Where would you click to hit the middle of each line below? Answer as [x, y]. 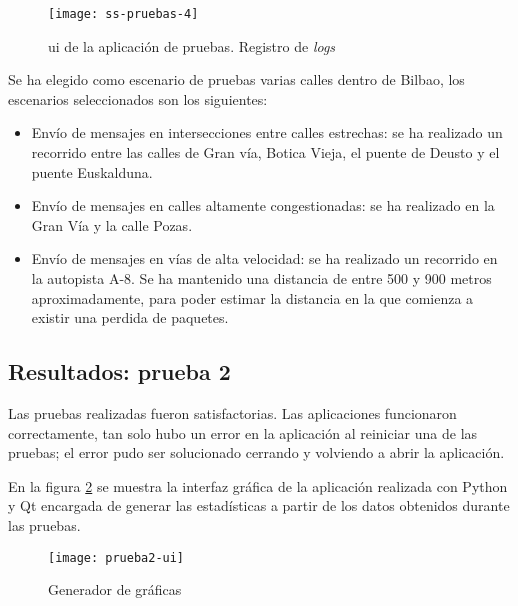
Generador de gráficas [115, 589]
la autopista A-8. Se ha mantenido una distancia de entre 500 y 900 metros [261, 278]
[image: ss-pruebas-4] [123, 14]
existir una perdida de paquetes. [130, 317]
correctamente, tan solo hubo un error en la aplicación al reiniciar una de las [243, 432]
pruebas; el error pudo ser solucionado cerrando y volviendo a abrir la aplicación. [256, 452]
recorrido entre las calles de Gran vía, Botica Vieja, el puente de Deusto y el [265, 152]
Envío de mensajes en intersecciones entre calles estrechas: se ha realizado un [267, 132]
